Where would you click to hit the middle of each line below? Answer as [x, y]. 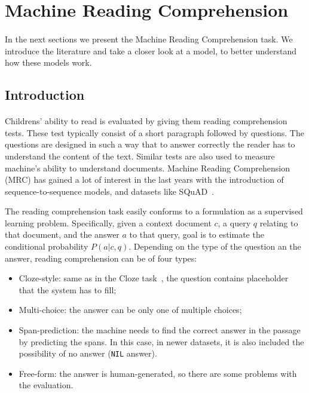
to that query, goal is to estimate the [197, 234]
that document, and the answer [62, 234]
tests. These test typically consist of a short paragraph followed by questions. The [154, 132]
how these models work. [48, 62]
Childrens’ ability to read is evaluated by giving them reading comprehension [146, 121]
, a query [234, 222]
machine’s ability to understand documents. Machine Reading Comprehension [147, 168]
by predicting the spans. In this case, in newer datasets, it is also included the [161, 341]
